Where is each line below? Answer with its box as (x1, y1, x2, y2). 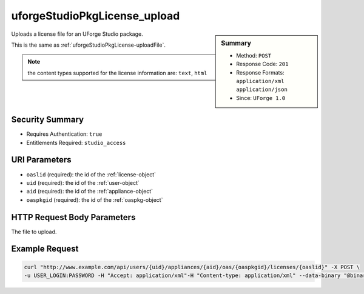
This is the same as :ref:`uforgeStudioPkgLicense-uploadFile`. (11, 41, 166, 48)
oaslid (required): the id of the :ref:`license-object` (26, 170, 157, 178)
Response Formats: (236, 68, 285, 76)
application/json (236, 86, 288, 93)
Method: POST (236, 52, 272, 59)
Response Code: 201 (236, 61, 289, 68)
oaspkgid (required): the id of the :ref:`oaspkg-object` (26, 196, 163, 203)
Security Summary (11, 115, 84, 125)
